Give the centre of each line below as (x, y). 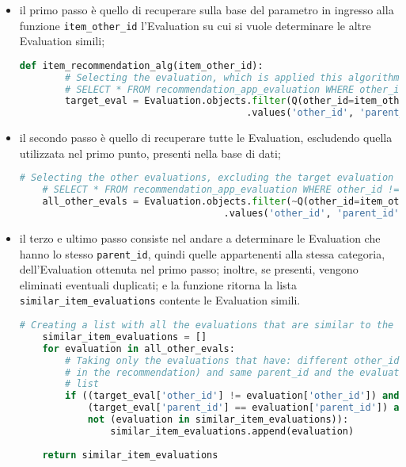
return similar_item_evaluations (130, 455)
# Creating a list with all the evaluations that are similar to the (207, 325)
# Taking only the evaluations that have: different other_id (232, 360)
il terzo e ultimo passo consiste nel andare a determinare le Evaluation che (200, 237)
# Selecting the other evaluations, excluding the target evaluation (207, 178)
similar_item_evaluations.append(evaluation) (232, 431)
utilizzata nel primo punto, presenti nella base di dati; (150, 153)
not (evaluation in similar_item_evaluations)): (218, 419)
